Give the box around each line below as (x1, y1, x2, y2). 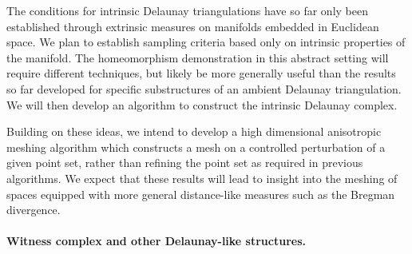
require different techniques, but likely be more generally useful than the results (6, 65, 396, 81)
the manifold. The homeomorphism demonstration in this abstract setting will (6, 49, 389, 65)
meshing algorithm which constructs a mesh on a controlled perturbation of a (6, 138, 386, 155)
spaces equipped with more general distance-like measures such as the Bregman (6, 185, 395, 202)
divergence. (6, 201, 61, 218)
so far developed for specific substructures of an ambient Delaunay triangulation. (6, 80, 402, 97)
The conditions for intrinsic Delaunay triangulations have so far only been (6, 2, 368, 18)
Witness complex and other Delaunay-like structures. (6, 232, 307, 249)
